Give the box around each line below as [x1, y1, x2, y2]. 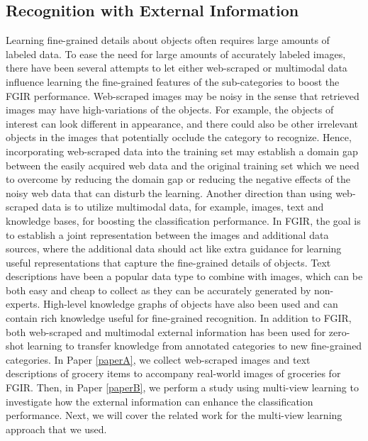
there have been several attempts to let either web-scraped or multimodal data [6, 60, 347, 75]
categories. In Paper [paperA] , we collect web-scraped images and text [6, 352, 311, 367]
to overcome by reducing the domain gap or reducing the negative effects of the [6, 172, 350, 186]
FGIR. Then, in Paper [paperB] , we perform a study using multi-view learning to [6, 380, 359, 395]
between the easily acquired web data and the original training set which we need [6, 157, 359, 172]
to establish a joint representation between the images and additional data [6, 227, 329, 242]
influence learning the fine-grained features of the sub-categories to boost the [6, 74, 340, 89]
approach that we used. [6, 421, 107, 436]
